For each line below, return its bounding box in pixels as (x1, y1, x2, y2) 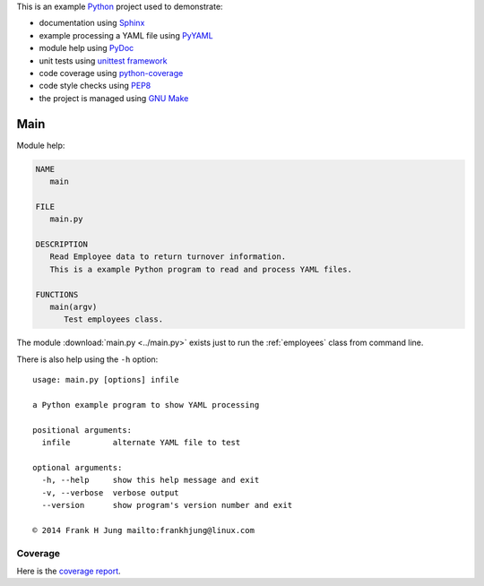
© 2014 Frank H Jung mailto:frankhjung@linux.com (32, 525, 255, 535)
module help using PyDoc (39, 43, 134, 54)
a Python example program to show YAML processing (32, 400, 260, 409)
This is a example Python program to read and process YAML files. (49, 264, 353, 274)
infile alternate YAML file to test (41, 437, 241, 448)
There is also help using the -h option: (16, 354, 159, 365)
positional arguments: (32, 425, 133, 435)
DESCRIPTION (35, 238, 89, 249)
